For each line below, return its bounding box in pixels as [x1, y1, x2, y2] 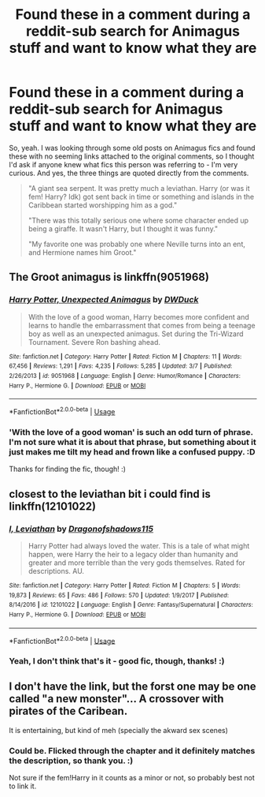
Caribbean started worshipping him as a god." [28, 200, 178, 210]
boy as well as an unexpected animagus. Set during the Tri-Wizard [28, 329, 244, 339]
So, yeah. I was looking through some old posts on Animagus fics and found [9, 143, 256, 152]
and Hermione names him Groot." [28, 247, 137, 257]
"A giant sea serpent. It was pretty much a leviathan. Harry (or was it [28, 183, 250, 193]
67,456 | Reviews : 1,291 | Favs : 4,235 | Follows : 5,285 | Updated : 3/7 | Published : [9, 362, 233, 370]
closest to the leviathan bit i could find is [9, 487, 212, 500]
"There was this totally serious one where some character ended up [28, 215, 249, 225]
